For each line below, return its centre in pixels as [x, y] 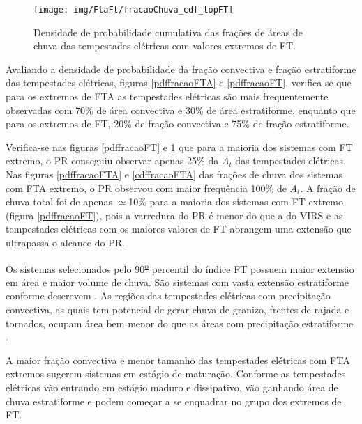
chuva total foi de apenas [59, 202]
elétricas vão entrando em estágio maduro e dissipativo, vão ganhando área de [172, 387]
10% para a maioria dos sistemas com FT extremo [236, 202]
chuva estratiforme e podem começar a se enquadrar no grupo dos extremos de [174, 401]
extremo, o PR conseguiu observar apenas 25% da [112, 160]
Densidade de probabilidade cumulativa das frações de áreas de [168, 32]
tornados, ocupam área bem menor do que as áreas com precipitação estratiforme [180, 323]
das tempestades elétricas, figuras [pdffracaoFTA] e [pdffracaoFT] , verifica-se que [179, 83]
